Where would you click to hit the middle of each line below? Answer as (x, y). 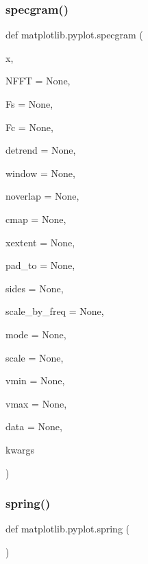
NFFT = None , (38, 81)
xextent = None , (40, 242)
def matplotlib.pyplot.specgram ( (74, 35)
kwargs (20, 449)
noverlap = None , (42, 196)
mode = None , (36, 334)
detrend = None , (41, 150)
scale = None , (35, 357)
